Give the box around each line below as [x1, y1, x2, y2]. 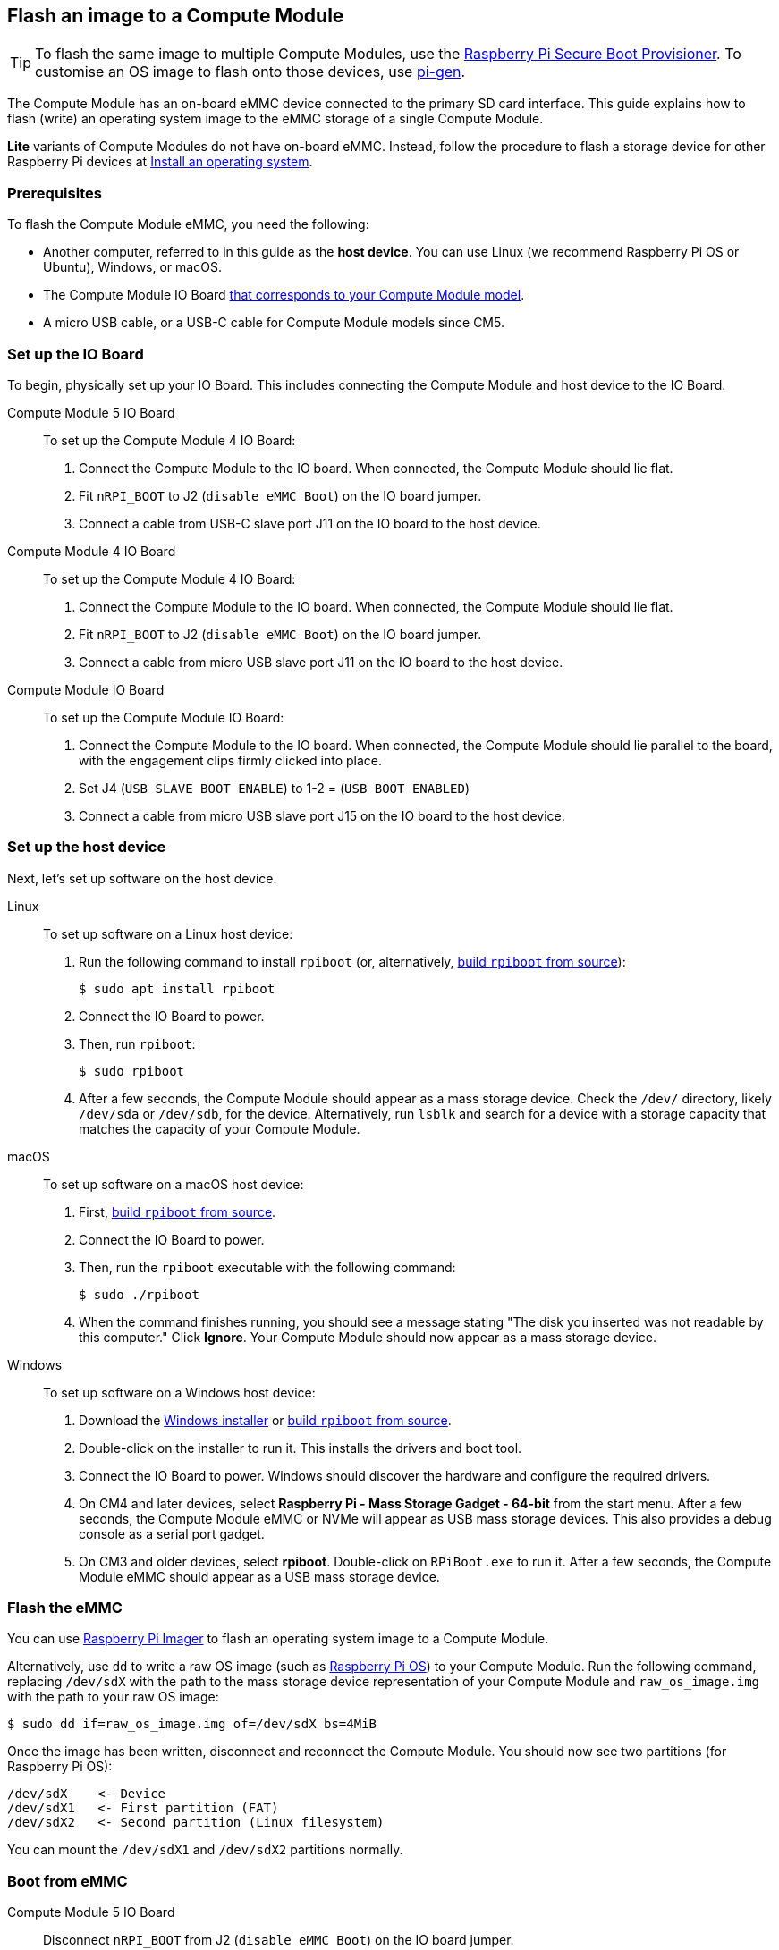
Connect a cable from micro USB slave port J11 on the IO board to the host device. [79, 654, 563, 670]
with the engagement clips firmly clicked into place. [79, 752, 382, 768]
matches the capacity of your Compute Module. [79, 1120, 360, 1136]
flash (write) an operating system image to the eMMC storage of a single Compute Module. [7, 111, 544, 127]
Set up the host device [7, 838, 166, 857]
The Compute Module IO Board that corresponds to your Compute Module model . [43, 287, 525, 303]
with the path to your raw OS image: [7, 1689, 219, 1705]
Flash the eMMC [7, 1599, 123, 1617]
